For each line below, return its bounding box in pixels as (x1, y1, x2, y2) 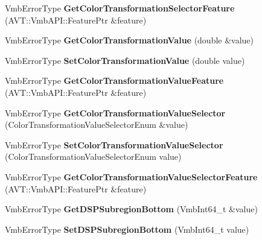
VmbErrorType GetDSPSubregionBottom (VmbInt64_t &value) (5, 203, 258, 215)
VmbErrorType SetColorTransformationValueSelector (5, 138, 223, 151)
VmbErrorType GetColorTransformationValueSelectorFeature (5, 170, 258, 183)
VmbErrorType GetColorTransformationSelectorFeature (5, 2, 235, 14)
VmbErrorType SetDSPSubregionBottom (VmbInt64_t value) (5, 223, 249, 235)
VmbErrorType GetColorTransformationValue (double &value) (5, 34, 254, 46)
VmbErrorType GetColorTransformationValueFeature (5, 74, 224, 87)
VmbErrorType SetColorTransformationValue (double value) (5, 54, 245, 66)
